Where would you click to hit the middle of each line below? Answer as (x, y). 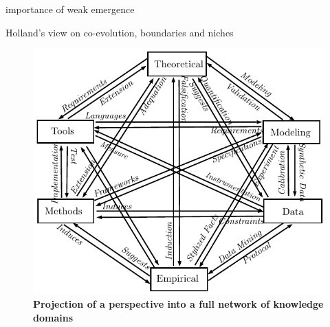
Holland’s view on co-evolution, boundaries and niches (120, 32)
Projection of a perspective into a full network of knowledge (178, 304)
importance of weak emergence (70, 9)
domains (53, 317)
